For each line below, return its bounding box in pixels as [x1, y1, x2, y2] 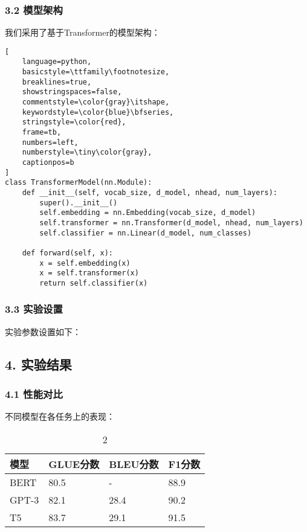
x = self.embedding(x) [39, 258, 131, 268]
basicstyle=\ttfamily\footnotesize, [22, 68, 170, 77]
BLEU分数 [109, 457, 159, 471]
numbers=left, [22, 138, 79, 147]
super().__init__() [39, 198, 118, 207]
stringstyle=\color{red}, [22, 118, 126, 127]
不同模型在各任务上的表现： [5, 410, 115, 423]
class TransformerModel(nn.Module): [5, 178, 152, 187]
